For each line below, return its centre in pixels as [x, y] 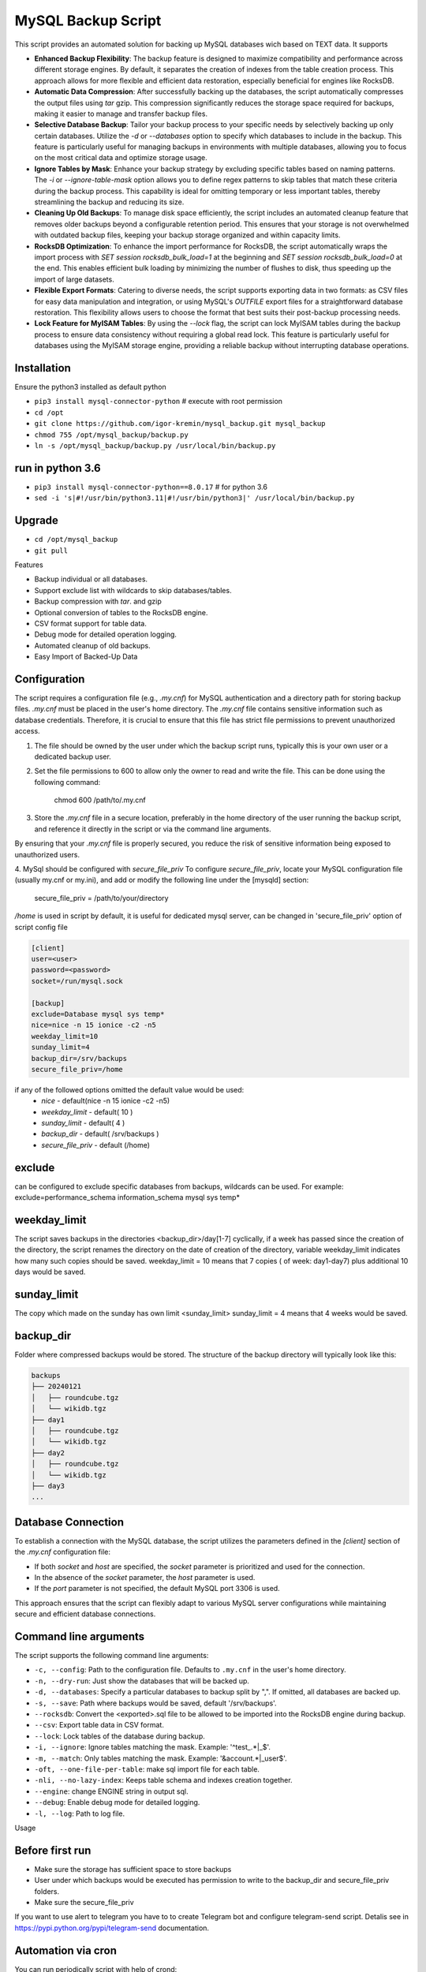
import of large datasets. [74, 279]
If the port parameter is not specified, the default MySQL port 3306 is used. [157, 1589]
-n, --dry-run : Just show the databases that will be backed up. [142, 1681]
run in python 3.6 [58, 468]
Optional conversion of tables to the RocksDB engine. [121, 612]
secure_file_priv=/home [77, 1069]
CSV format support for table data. [91, 623]
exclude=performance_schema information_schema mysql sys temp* [127, 1197]
